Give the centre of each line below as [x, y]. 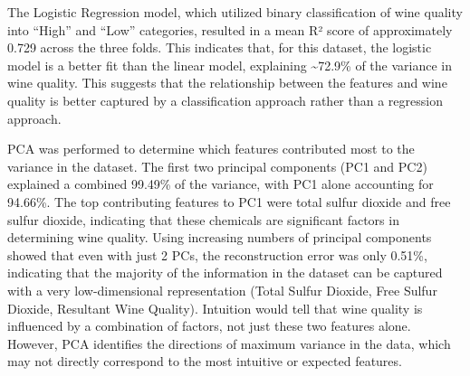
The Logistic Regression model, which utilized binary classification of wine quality [235, 12]
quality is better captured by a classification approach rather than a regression [225, 100]
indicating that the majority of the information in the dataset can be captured [225, 273]
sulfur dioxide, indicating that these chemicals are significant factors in [203, 219]
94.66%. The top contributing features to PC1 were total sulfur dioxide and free [229, 201]
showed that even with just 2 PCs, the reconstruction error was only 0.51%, [217, 254]
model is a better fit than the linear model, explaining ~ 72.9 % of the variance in [230, 65]
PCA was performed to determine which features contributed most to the [211, 149]
